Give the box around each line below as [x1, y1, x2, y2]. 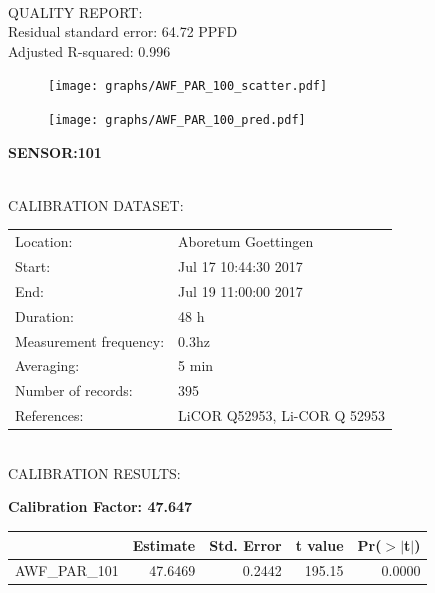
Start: [15, 256, 51, 277]
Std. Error [209, 534, 282, 555]
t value [295, 534, 344, 555]
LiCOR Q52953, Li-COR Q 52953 [178, 405, 385, 426]
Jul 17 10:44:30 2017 [178, 256, 303, 277]
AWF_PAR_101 [15, 560, 119, 581]
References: [15, 405, 84, 426]
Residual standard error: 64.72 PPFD [8, 21, 238, 42]
